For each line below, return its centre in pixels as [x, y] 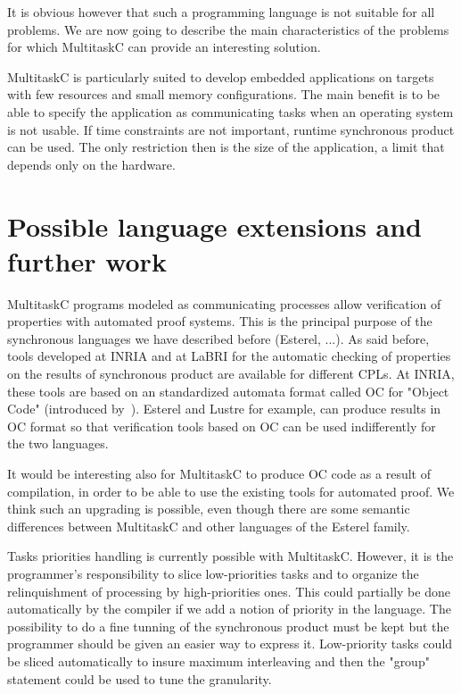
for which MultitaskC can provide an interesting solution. [164, 47]
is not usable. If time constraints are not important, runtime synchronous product [231, 129]
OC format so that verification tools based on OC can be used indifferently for [222, 426]
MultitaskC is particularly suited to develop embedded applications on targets [221, 76]
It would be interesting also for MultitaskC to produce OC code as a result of [219, 473]
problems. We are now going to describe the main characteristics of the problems [228, 29]
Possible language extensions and [214, 226]
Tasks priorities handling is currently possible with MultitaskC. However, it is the [230, 556]
